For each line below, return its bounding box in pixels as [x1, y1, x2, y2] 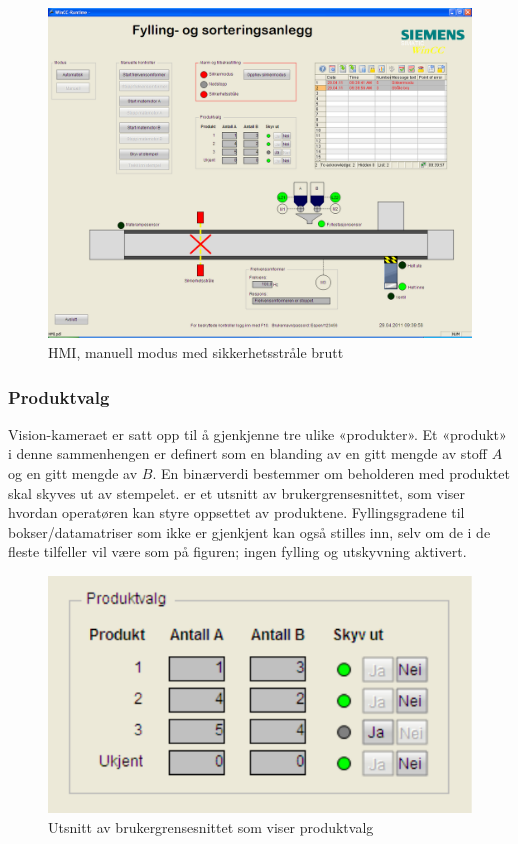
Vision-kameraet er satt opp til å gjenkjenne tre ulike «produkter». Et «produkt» [8, 423, 507, 444]
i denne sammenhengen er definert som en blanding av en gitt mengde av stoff [8, 443, 487, 464]
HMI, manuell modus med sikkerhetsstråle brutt [48, 342, 344, 363]
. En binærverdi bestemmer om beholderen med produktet [152, 463, 510, 484]
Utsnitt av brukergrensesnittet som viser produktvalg [48, 816, 374, 837]
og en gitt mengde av [8, 463, 138, 484]
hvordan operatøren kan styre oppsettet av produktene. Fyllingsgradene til [8, 502, 465, 523]
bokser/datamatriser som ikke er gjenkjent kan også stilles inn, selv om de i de [8, 521, 491, 542]
